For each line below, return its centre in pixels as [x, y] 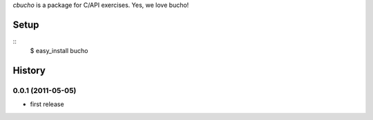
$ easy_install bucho [59, 51]
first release [47, 104]
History [29, 71]
